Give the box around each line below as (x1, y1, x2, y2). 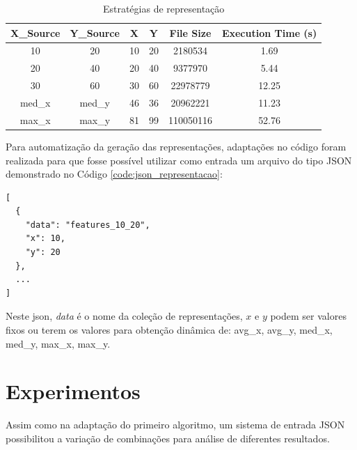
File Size (169, 25, 212, 40)
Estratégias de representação (102, 1, 225, 15)
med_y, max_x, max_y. (6, 336, 111, 350)
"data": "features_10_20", (25, 219, 150, 230)
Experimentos (6, 377, 141, 405)
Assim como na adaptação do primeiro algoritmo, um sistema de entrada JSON (6, 417, 345, 432)
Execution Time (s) (221, 25, 317, 40)
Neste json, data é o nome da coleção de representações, (6, 309, 243, 323)
